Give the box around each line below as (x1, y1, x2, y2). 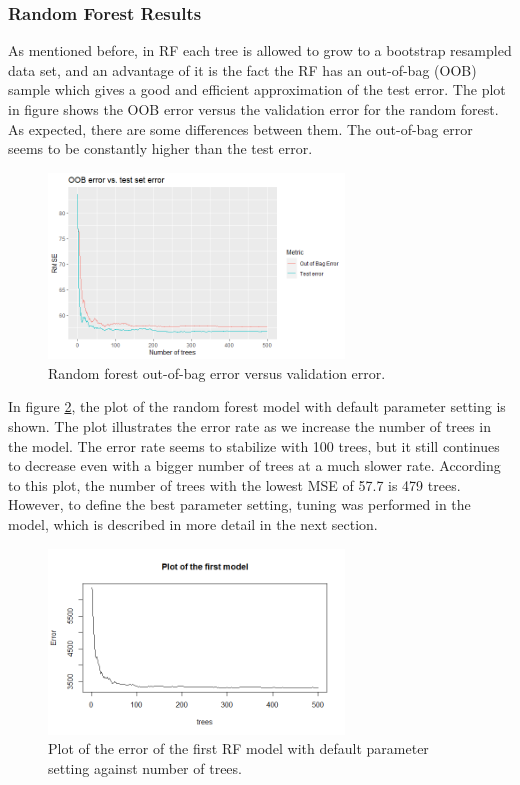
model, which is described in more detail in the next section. (8, 513, 378, 534)
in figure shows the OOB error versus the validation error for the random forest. (8, 99, 499, 119)
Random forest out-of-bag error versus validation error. (48, 362, 386, 383)
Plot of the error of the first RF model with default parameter (48, 738, 429, 759)
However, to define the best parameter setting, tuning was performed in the (8, 494, 471, 515)
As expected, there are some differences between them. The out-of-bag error (8, 118, 473, 139)
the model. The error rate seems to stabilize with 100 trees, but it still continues (8, 435, 500, 456)
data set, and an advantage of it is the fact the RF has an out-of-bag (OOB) (8, 59, 477, 80)
